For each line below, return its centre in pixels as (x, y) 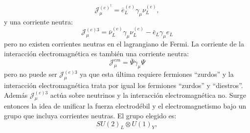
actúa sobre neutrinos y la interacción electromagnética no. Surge (148, 95)
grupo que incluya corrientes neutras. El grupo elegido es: (90, 115)
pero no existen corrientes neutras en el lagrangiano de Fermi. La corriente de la (124, 44)
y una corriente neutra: (38, 21)
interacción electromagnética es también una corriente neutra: (96, 53)
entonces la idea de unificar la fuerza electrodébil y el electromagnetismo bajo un (125, 106)
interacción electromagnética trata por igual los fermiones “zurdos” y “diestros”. (124, 85)
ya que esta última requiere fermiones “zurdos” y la (157, 74)
